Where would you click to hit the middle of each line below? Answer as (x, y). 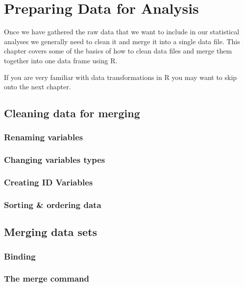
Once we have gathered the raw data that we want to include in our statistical (122, 32)
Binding (20, 256)
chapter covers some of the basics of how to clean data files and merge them (118, 51)
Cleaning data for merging (72, 113)
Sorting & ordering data (53, 204)
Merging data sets (51, 232)
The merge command (47, 278)
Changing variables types (55, 160)
